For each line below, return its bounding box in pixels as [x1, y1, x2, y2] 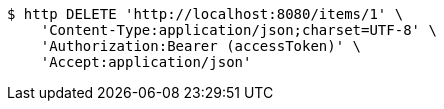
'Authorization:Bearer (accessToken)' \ [40, 38, 362, 54]
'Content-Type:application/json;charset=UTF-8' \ [40, 22, 437, 38]
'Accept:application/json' [40, 54, 252, 70]
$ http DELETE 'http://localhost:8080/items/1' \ [7, 6, 404, 22]
